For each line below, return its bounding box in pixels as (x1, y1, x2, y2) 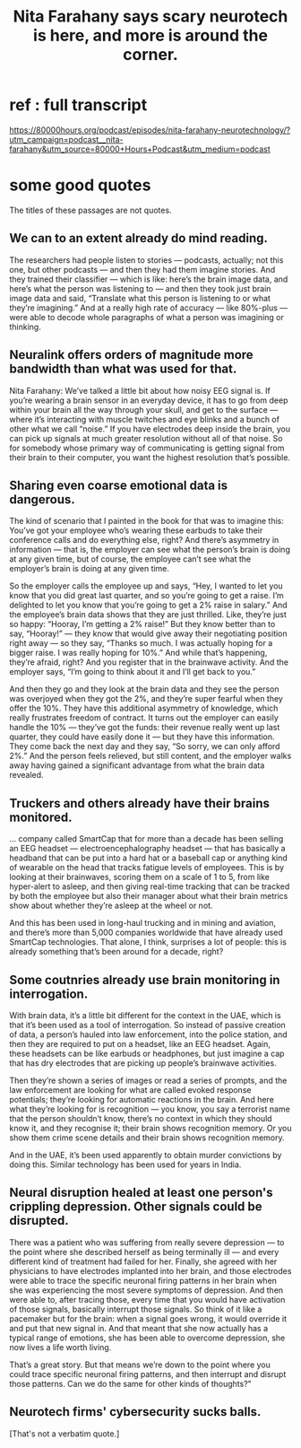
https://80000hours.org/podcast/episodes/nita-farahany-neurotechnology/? (9, 124, 291, 135)
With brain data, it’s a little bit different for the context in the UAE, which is (9, 1009, 281, 1020)
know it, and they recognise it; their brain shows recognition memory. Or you (9, 1122, 292, 1133)
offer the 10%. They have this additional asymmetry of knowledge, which (9, 702, 279, 714)
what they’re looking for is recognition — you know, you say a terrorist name (9, 1103, 291, 1114)
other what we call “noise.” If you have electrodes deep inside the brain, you (9, 423, 291, 434)
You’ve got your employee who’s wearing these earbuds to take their (9, 525, 263, 536)
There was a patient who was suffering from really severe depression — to (9, 1236, 285, 1248)
